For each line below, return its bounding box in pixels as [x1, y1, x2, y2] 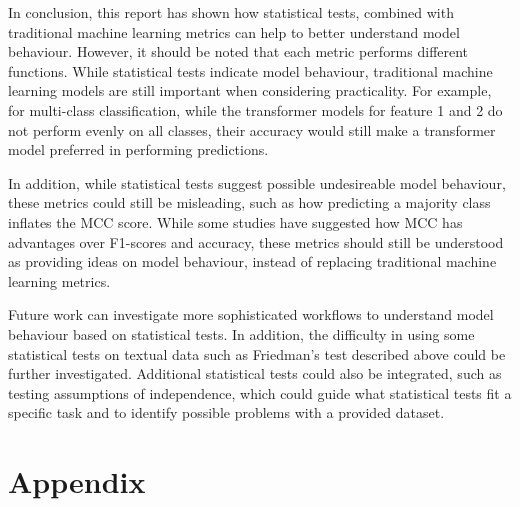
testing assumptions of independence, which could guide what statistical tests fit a [8, 382, 512, 403]
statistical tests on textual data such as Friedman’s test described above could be [8, 343, 506, 364]
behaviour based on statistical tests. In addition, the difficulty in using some [8, 323, 475, 344]
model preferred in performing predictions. [8, 139, 269, 160]
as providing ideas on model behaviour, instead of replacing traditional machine [8, 251, 497, 272]
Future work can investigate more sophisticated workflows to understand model [8, 304, 494, 325]
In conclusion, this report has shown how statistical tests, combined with [8, 2, 454, 22]
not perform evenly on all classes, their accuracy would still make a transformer [8, 119, 496, 140]
